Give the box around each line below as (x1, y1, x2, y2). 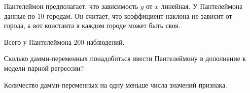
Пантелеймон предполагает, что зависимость (4, 1, 138, 11)
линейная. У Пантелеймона (161, 1, 243, 11)
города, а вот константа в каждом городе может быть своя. (4, 20, 180, 31)
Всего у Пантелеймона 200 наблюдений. (4, 36, 125, 47)
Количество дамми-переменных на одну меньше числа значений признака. (4, 79, 227, 90)
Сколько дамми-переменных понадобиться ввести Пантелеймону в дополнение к (4, 53, 246, 63)
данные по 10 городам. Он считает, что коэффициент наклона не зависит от (4, 10, 232, 21)
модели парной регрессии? (4, 62, 84, 73)
